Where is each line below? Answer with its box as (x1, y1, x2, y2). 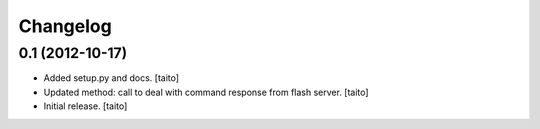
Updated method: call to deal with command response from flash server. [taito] (43, 86, 369, 98)
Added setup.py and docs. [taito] (43, 72, 180, 84)
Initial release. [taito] (43, 100, 128, 112)
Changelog (18, 15, 112, 37)
